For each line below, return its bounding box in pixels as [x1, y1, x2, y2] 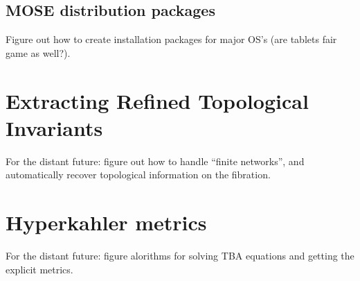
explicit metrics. [6, 262, 73, 276]
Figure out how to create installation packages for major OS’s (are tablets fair [6, 32, 337, 46]
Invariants [6, 113, 103, 142]
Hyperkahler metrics [6, 208, 207, 237]
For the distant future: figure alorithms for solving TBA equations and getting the [6, 248, 354, 263]
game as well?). [6, 45, 71, 60]
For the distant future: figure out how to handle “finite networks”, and [6, 153, 305, 168]
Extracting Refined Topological [6, 86, 309, 114]
